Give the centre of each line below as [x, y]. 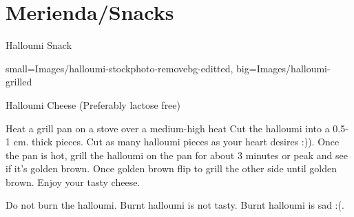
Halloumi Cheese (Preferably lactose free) [93, 104]
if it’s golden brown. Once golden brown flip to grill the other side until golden [171, 168]
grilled [19, 82]
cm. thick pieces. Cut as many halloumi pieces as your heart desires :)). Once [176, 142]
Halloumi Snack [39, 45]
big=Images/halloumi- [283, 68]
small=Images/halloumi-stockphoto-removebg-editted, [119, 68]
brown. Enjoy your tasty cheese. [73, 182]
